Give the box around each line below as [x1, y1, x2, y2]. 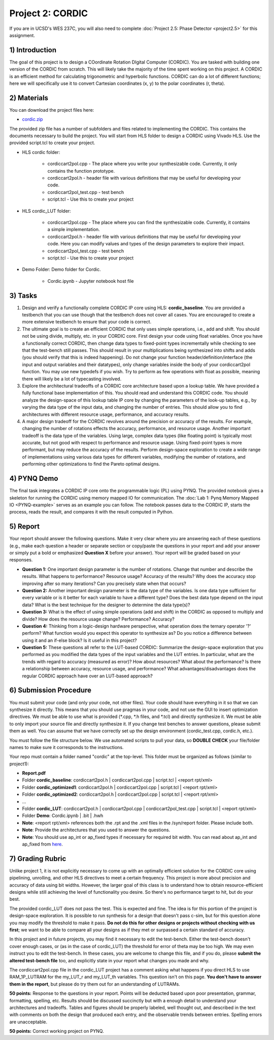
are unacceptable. [9, 1019, 48, 1025]
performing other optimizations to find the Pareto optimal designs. [22, 461, 160, 467]
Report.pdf [22, 770, 46, 776]
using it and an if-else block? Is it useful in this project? [22, 637, 137, 643]
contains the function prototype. [47, 168, 115, 174]
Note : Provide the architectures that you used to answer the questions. [22, 827, 170, 833]
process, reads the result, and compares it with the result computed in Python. [9, 509, 174, 515]
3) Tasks [9, 291, 38, 300]
